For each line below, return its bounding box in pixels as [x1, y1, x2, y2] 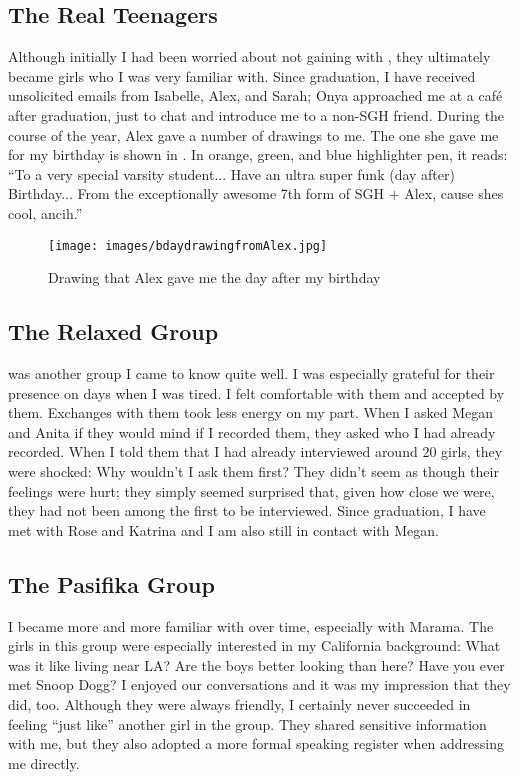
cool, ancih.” [8, 202, 83, 223]
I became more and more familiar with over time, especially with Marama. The [8, 615, 494, 636]
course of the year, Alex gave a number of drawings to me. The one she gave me [8, 124, 499, 145]
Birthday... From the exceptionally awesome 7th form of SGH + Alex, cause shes [8, 183, 504, 204]
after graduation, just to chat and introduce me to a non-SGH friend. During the [8, 104, 505, 125]
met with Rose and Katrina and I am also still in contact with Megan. [8, 519, 439, 540]
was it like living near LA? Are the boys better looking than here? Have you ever [8, 654, 505, 675]
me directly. [8, 752, 80, 773]
